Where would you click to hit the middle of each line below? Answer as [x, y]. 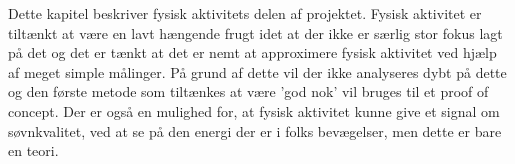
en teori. [33, 150]
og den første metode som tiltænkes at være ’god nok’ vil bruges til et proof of [248, 91]
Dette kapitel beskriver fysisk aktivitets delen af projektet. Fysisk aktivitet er [245, 13]
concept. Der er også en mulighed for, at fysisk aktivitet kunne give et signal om [254, 110]
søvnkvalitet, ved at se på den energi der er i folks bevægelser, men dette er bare [255, 130]
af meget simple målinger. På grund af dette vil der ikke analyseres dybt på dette [257, 71]
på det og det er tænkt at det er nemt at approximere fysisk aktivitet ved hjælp [252, 52]
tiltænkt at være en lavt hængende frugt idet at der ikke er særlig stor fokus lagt [255, 32]
